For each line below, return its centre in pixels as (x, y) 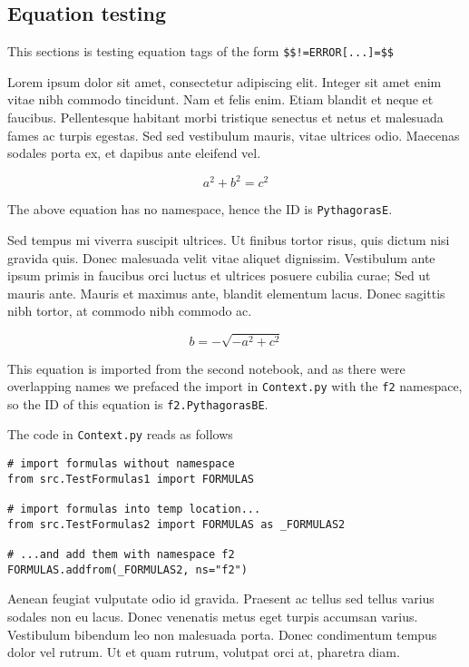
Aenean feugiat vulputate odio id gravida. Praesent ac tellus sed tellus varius (221, 598)
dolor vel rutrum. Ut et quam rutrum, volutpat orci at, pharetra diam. (204, 652)
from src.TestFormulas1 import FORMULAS (131, 479)
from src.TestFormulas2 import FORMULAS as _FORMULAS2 (176, 524)
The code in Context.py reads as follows (120, 434)
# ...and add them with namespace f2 (121, 554)
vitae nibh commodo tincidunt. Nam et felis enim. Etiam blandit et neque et (220, 99)
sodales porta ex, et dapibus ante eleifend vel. (134, 153)
